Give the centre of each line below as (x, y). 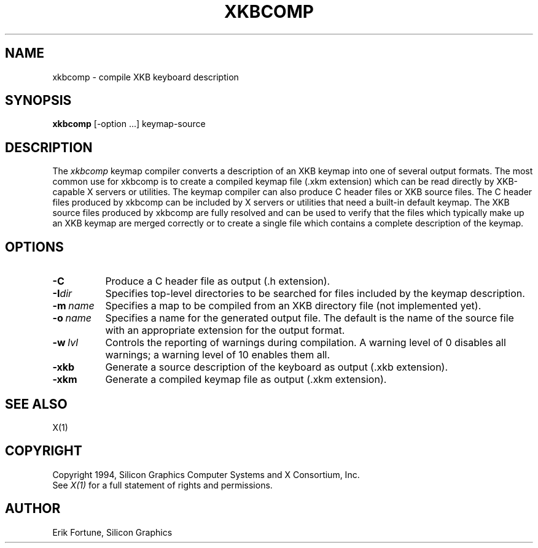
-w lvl (65, 343)
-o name (72, 318)
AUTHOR (33, 509)
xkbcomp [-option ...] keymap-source (129, 124)
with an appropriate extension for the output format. (225, 330)
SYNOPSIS (38, 101)
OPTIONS (34, 247)
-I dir (62, 294)
